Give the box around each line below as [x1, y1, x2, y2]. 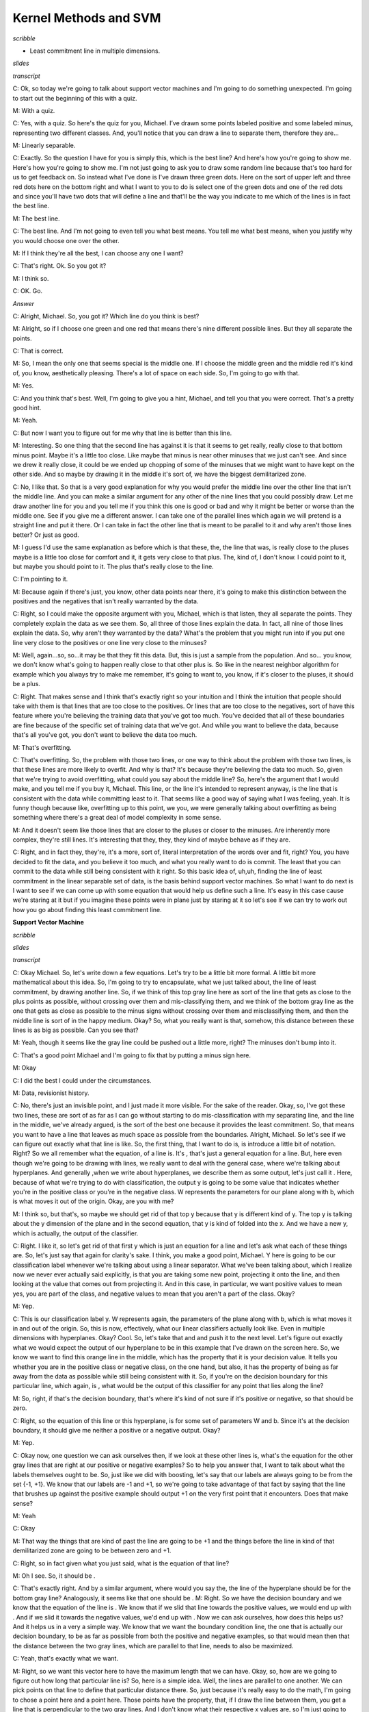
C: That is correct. [12, 347, 64, 355]
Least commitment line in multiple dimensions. [29, 47, 161, 55]
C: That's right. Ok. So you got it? [12, 262, 107, 270]
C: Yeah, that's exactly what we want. [12, 1654, 119, 1663]
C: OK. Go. [12, 287, 43, 295]
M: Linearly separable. [12, 141, 76, 150]
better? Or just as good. [12, 531, 79, 539]
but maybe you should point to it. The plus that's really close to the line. [12, 562, 215, 570]
